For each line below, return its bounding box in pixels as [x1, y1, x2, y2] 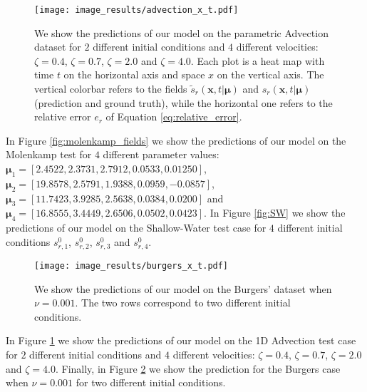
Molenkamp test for [6, 147, 92, 162]
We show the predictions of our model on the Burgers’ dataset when [34, 281, 332, 296]
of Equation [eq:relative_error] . [105, 109, 242, 124]
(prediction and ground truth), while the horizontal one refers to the [34, 95, 333, 110]
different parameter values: [103, 147, 219, 162]
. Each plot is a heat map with [190, 53, 325, 68]
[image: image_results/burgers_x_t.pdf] [34, 260, 229, 271]
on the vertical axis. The [217, 67, 324, 82]
